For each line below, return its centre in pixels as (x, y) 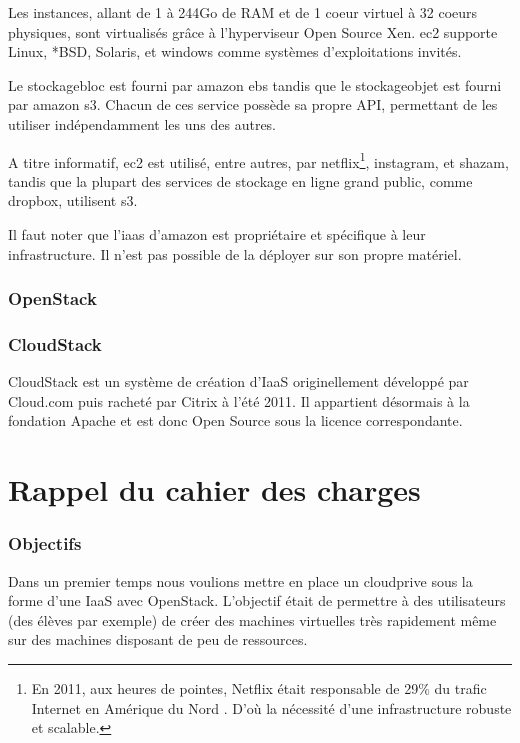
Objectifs (45, 543)
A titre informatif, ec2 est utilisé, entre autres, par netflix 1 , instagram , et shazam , (258, 160)
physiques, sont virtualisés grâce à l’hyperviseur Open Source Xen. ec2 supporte (253, 31)
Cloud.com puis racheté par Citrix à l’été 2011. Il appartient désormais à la (239, 400)
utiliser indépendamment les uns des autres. (142, 123)
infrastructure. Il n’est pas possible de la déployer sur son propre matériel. (235, 253)
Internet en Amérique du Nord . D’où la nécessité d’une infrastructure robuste (271, 707)
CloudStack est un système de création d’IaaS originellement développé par (238, 381)
